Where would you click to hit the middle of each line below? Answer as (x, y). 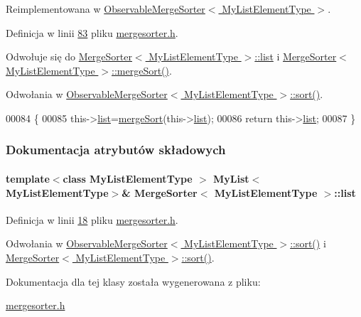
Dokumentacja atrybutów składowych (116, 150)
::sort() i (308, 243)
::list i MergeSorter (296, 57)
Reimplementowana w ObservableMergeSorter (106, 9)
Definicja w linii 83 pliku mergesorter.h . (92, 32)
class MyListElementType (128, 178)
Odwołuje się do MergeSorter (69, 57)
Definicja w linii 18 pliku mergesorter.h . (92, 219)
